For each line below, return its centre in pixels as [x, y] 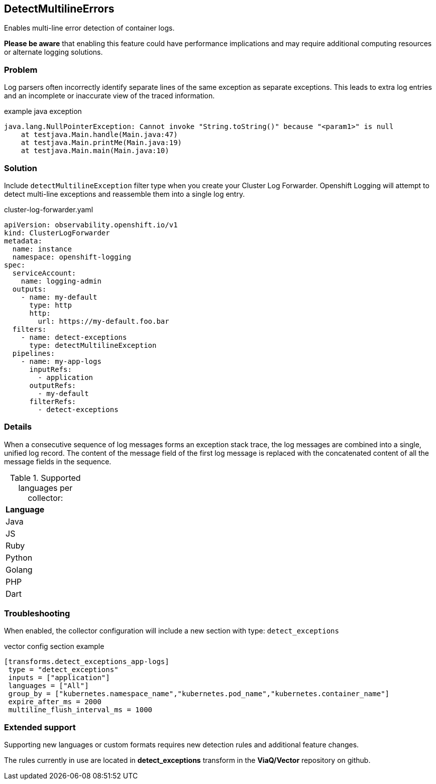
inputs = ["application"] [59, 678]
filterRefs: [53, 401]
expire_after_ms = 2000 [55, 702]
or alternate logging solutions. [53, 52]
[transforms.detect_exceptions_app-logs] [87, 662]
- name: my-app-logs [61, 361]
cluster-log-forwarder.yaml [49, 209]
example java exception [43, 111]
